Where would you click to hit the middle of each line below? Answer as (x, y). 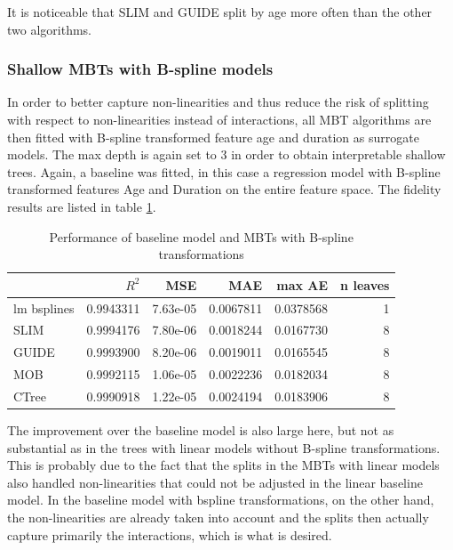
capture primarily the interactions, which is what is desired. (170, 534)
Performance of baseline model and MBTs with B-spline (201, 236)
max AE (302, 284)
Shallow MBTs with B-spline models (140, 69)
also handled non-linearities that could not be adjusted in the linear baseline (215, 482)
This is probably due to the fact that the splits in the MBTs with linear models (223, 465)
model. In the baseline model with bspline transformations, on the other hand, (221, 500)
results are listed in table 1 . (82, 206)
